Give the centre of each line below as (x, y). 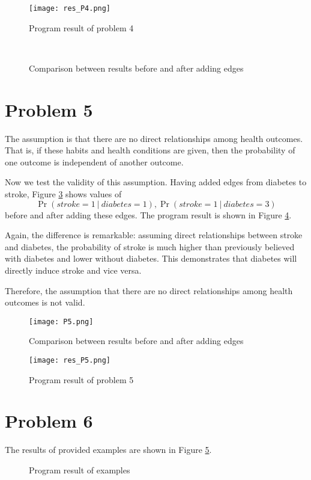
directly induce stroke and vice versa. (73, 270)
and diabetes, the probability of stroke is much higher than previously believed (150, 246)
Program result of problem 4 (81, 27)
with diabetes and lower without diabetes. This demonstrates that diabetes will (151, 258)
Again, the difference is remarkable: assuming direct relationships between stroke (154, 235)
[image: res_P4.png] (70, 8)
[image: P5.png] (61, 322)
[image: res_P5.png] (70, 360)
